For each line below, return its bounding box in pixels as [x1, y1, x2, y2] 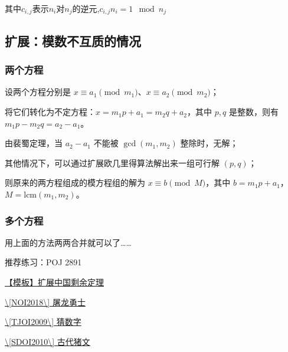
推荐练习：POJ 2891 [5, 256, 82, 268]
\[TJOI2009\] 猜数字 [5, 315, 81, 328]
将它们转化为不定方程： [5, 106, 96, 118]
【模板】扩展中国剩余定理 [5, 276, 104, 288]
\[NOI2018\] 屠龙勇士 [5, 295, 86, 308]
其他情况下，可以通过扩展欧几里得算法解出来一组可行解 [5, 156, 220, 169]
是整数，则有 [228, 106, 279, 118]
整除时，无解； [180, 137, 238, 149]
